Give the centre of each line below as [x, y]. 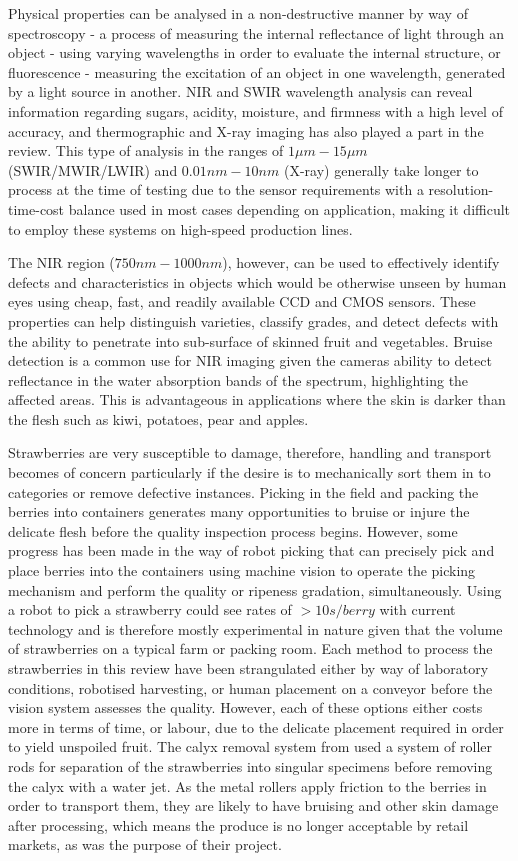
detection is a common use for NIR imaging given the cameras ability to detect [250, 360]
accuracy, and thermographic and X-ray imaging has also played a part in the [246, 130]
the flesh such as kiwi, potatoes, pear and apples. [158, 418]
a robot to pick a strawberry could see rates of [150, 609]
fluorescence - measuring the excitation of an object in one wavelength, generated [257, 71]
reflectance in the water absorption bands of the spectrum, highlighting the [238, 379]
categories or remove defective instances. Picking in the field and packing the [243, 491]
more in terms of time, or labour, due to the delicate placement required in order [256, 726]
